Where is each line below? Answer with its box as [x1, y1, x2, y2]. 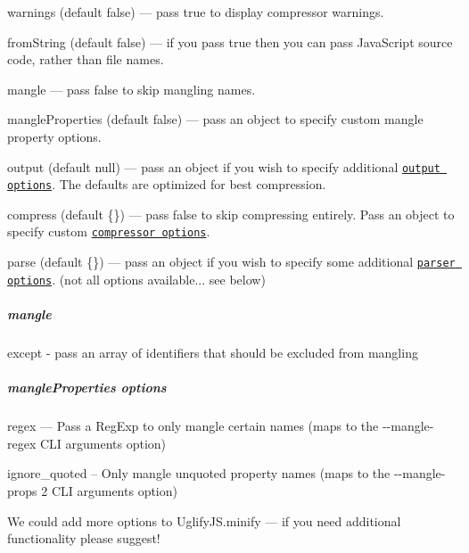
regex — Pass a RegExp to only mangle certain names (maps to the [7, 417, 379, 435]
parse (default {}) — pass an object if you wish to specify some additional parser [7, 252, 456, 271]
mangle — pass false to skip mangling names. [7, 79, 256, 98]
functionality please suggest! [7, 529, 160, 548]
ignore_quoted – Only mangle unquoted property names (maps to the [7, 464, 391, 483]
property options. [7, 127, 102, 145]
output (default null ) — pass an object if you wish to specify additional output [7, 157, 440, 176]
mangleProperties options [7, 378, 167, 397]
